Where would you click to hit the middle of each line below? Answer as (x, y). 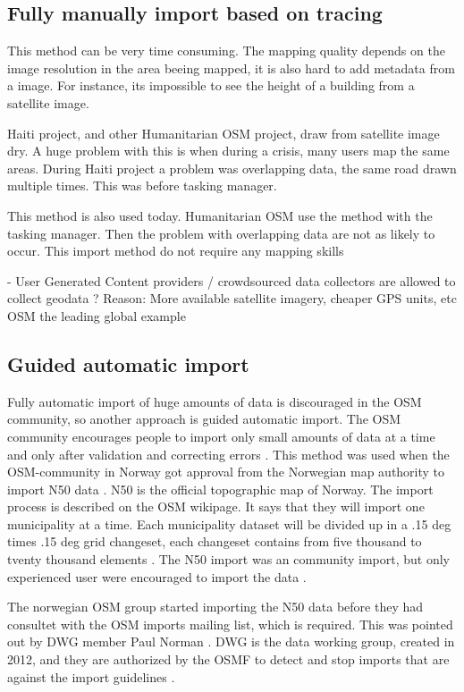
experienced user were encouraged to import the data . (157, 576)
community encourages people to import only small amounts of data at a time (221, 436)
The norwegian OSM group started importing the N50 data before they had (215, 607)
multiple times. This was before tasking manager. (142, 186)
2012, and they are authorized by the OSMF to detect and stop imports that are (228, 659)
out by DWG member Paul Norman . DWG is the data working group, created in (231, 641)
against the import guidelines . (91, 676)
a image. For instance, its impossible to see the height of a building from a (211, 85)
